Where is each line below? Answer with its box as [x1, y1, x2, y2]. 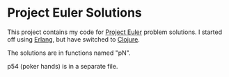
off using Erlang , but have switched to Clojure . [7, 35, 141, 43]
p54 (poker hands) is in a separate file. [7, 62, 118, 70]
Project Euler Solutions [7, 5, 143, 21]
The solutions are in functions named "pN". [7, 49, 131, 57]
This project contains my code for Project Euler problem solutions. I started [7, 28, 223, 36]
